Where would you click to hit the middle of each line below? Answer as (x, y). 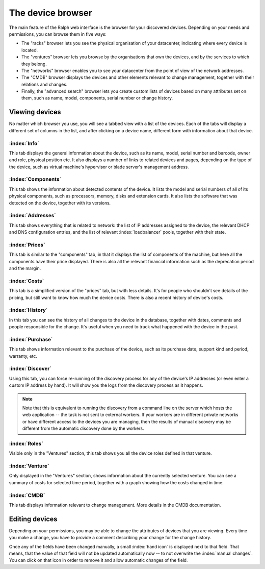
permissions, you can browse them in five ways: (58, 34)
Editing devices (33, 519)
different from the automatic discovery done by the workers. (83, 428)
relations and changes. (44, 84)
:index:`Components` (35, 179)
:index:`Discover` (30, 369)
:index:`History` (28, 310)
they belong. (34, 64)
